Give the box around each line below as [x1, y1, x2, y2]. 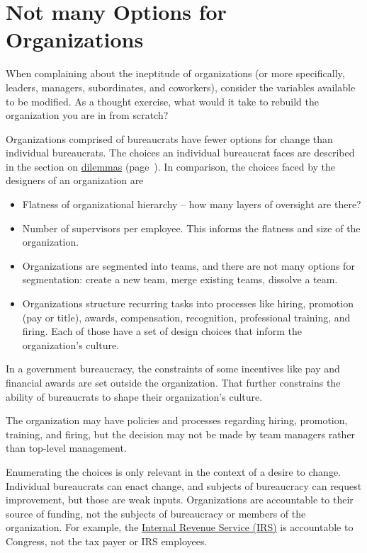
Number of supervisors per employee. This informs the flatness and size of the [22, 220, 361, 235]
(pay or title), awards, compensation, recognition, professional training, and [22, 309, 351, 324]
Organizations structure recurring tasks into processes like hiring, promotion [22, 296, 354, 311]
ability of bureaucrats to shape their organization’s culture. [6, 389, 263, 404]
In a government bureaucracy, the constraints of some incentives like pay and [6, 361, 340, 376]
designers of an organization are [6, 173, 144, 188]
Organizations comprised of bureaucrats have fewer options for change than [6, 131, 333, 146]
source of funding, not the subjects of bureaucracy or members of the [6, 506, 306, 520]
